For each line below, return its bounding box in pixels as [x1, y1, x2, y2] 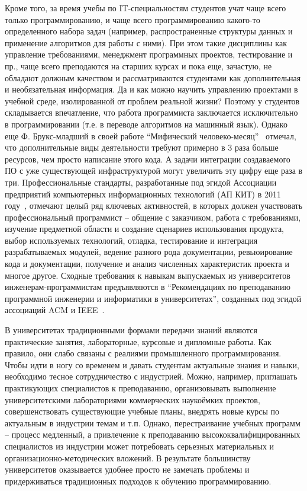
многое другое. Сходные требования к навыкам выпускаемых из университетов [5, 269, 290, 281]
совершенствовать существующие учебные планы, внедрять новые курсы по [5, 405, 280, 417]
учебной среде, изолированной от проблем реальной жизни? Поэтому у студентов [5, 94, 300, 107]
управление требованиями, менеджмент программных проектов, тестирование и [5, 48, 293, 60]
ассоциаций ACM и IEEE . [5, 304, 105, 316]
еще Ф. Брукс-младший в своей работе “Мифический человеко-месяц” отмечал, [5, 129, 296, 142]
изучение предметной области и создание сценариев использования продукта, [5, 222, 285, 235]
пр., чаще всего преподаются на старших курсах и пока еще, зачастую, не [5, 59, 272, 72]
